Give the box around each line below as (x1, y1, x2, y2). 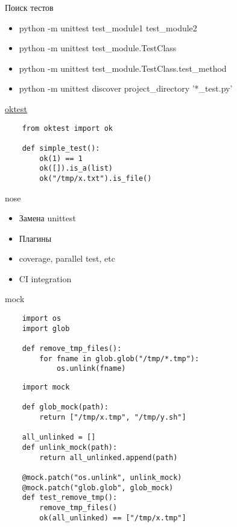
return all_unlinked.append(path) (39, 453, 178, 462)
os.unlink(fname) (56, 364, 126, 373)
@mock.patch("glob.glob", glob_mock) (22, 483, 174, 492)
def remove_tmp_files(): (22, 344, 122, 353)
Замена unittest (19, 212, 76, 224)
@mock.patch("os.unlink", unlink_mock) (22, 473, 182, 482)
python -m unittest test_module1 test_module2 (19, 21, 197, 34)
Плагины (19, 232, 52, 244)
